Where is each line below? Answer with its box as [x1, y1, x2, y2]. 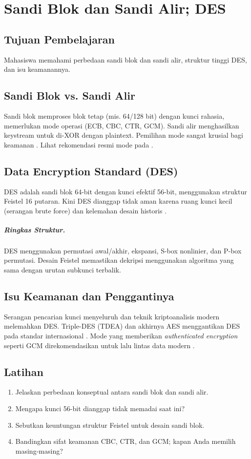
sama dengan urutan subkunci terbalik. [4, 265, 121, 275]
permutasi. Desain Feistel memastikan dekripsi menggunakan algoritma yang [4, 255, 234, 265]
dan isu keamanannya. [4, 64, 70, 74]
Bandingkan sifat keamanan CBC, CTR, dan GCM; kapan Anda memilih [15, 436, 236, 446]
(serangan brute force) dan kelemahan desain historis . [4, 205, 167, 215]
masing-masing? [15, 445, 63, 456]
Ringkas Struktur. [4, 224, 65, 234]
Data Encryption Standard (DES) [4, 163, 178, 178]
